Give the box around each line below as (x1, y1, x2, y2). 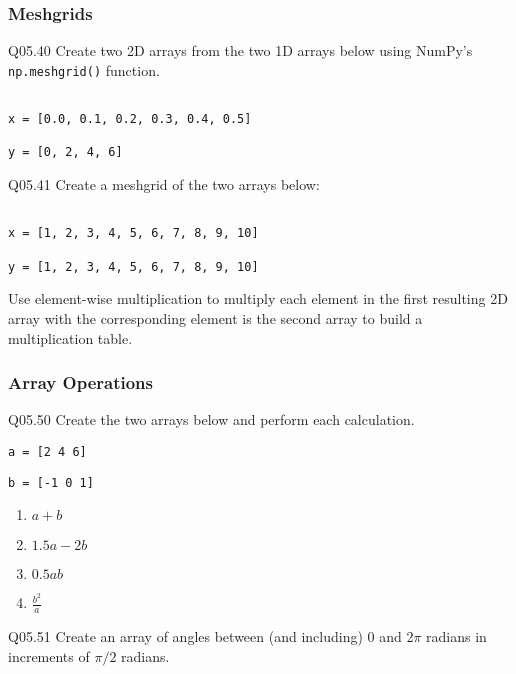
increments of (8, 645, 90, 666)
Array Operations (8, 370, 153, 395)
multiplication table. (8, 327, 133, 348)
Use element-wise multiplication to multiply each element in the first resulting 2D (8, 288, 508, 309)
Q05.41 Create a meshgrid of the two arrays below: (8, 174, 320, 195)
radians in (426, 626, 487, 647)
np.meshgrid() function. (8, 59, 160, 80)
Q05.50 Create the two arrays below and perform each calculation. (8, 409, 415, 430)
